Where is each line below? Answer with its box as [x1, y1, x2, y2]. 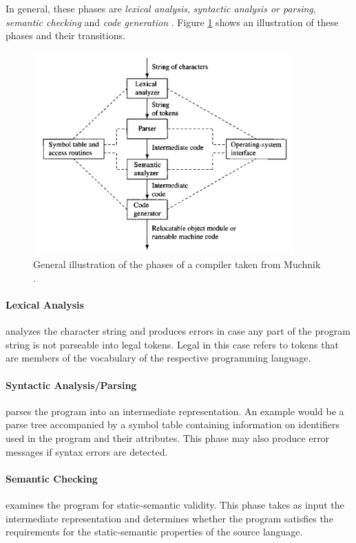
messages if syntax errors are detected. [6, 444, 168, 458]
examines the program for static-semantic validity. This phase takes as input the [6, 497, 344, 511]
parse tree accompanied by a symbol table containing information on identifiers [6, 417, 339, 432]
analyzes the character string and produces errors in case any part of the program [6, 324, 350, 338]
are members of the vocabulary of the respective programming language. [6, 351, 311, 365]
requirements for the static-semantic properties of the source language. [6, 524, 303, 539]
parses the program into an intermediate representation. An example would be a [6, 403, 344, 418]
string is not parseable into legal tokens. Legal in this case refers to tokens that [6, 337, 339, 351]
